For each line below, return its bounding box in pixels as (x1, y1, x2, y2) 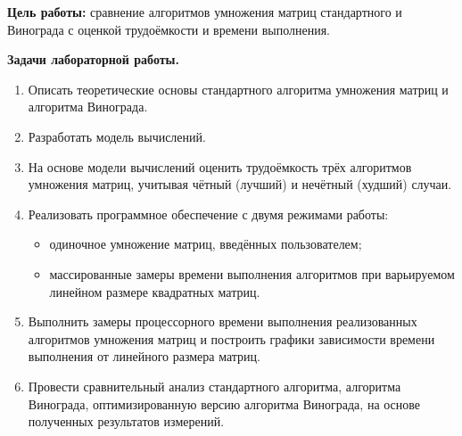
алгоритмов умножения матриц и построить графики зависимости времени (28, 329, 435, 348)
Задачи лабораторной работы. (7, 50, 179, 69)
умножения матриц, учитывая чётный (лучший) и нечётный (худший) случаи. (28, 175, 452, 193)
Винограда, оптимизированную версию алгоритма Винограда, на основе (28, 394, 421, 413)
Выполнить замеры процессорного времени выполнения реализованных (28, 312, 417, 331)
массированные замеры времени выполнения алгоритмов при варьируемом (49, 264, 455, 283)
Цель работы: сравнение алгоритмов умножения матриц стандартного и (7, 3, 402, 21)
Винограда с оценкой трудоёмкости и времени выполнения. (7, 20, 330, 38)
